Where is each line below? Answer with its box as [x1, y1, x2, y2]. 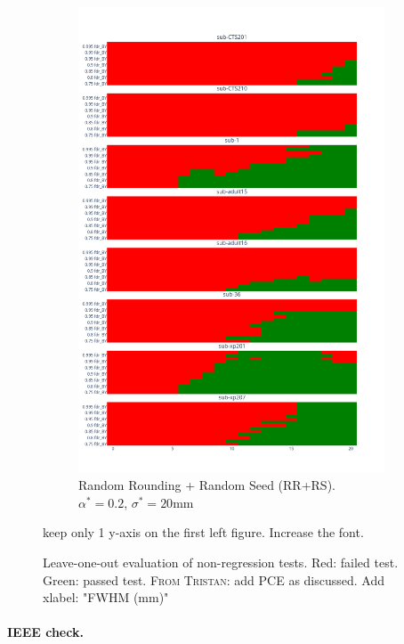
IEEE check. [7, 623, 84, 641]
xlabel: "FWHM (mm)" [43, 588, 169, 607]
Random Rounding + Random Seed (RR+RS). [78, 476, 335, 494]
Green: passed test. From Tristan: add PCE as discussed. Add [43, 570, 385, 589]
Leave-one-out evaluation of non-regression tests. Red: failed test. [43, 553, 399, 571]
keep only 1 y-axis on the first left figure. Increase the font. [43, 523, 364, 542]
